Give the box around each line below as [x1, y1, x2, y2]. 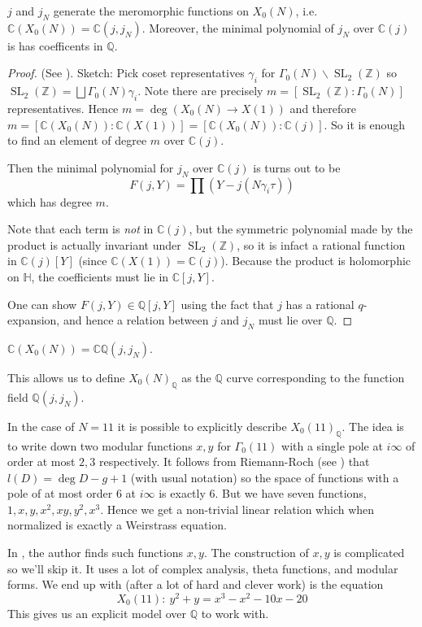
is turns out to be [253, 159, 341, 176]
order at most [7, 453, 76, 470]
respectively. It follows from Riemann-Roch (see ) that [98, 453, 370, 470]
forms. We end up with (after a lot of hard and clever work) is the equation [7, 576, 384, 593]
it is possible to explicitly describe [117, 417, 287, 434]
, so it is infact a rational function [237, 236, 406, 253]
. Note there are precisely [137, 82, 263, 99]
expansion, [7, 311, 60, 329]
